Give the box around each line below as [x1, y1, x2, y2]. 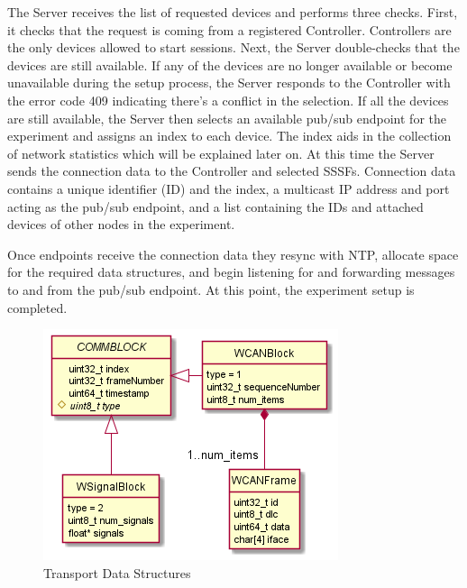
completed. [7, 298, 68, 317]
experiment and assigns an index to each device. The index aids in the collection [7, 126, 452, 145]
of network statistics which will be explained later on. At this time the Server [7, 143, 435, 162]
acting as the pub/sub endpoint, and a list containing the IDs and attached [7, 197, 424, 216]
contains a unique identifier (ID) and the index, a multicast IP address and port [7, 179, 450, 198]
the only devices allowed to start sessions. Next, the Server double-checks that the [7, 38, 460, 57]
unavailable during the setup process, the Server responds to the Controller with [7, 73, 451, 92]
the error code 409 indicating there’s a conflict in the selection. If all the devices [7, 90, 449, 109]
